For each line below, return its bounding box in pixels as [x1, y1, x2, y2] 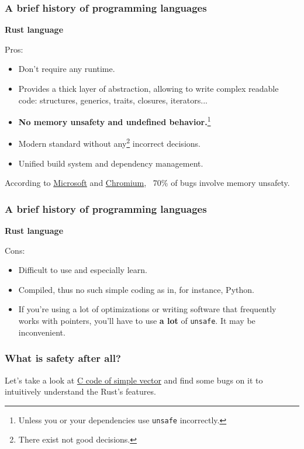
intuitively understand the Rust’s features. [5, 385, 156, 398]
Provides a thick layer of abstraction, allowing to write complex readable [18, 82, 279, 94]
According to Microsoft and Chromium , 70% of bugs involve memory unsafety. [5, 177, 290, 189]
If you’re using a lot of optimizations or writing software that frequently [18, 303, 277, 315]
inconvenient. [18, 326, 65, 338]
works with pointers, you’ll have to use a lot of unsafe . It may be [18, 315, 255, 327]
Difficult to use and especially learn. [18, 264, 147, 276]
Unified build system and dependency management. [18, 157, 203, 169]
